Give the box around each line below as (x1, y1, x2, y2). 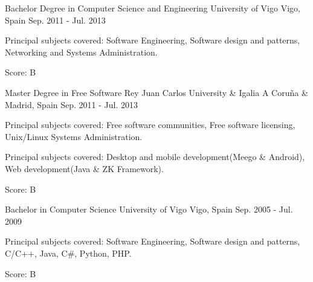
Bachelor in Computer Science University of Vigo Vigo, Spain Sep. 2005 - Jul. (5, 203, 293, 216)
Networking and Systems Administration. (5, 45, 158, 58)
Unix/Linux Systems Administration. (5, 130, 143, 143)
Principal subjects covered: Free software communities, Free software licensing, (5, 118, 295, 131)
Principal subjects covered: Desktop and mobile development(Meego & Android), (5, 150, 305, 163)
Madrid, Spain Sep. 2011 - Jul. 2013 (5, 98, 138, 111)
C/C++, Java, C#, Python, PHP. (5, 246, 132, 259)
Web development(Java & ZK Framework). (5, 162, 164, 175)
